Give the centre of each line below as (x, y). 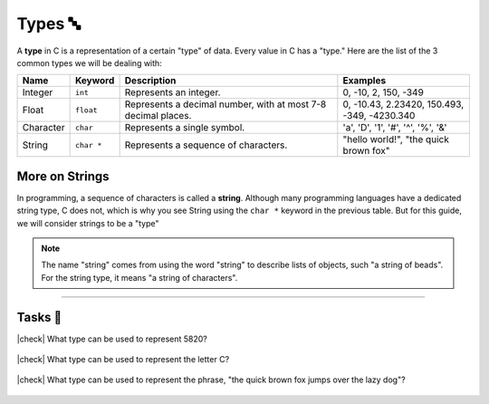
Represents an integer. (173, 92)
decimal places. (158, 116)
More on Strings (63, 176)
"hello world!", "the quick (396, 139)
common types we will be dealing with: (89, 63)
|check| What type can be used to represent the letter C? (123, 360)
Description (150, 81)
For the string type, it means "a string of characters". (139, 277)
